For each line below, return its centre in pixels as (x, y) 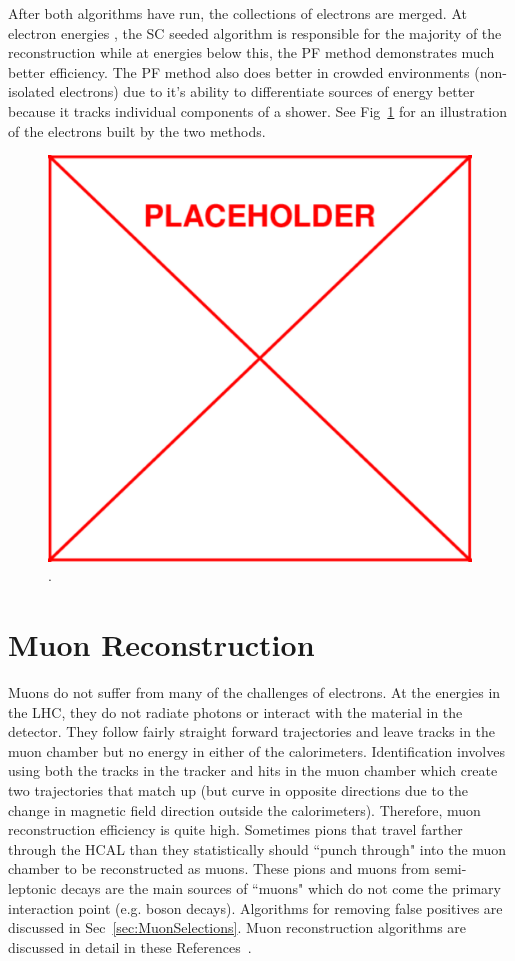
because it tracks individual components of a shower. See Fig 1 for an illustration (257, 110)
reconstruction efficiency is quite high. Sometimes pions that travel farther (235, 829)
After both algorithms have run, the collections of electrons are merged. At (237, 13)
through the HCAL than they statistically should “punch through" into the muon (257, 848)
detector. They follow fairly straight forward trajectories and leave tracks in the (252, 731)
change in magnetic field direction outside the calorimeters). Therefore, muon (244, 809)
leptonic (32, 888)
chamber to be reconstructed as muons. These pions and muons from (219, 868)
